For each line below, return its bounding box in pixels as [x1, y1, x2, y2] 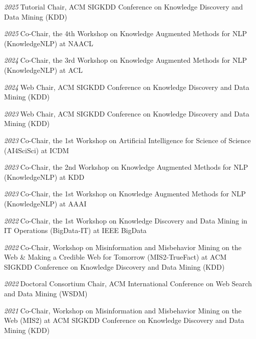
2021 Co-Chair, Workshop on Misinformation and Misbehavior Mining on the [4, 305, 242, 315]
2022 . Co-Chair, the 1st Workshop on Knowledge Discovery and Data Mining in [4, 215, 247, 225]
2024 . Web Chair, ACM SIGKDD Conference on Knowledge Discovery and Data [4, 81, 249, 92]
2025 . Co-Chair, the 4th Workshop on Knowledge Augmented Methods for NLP [4, 28, 247, 39]
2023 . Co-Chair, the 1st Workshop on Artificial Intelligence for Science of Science [4, 135, 251, 145]
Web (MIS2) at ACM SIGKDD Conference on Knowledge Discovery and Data [4, 315, 244, 325]
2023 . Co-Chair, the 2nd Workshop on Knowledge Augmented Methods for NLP [4, 162, 248, 172]
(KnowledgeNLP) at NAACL [4, 38, 93, 48]
